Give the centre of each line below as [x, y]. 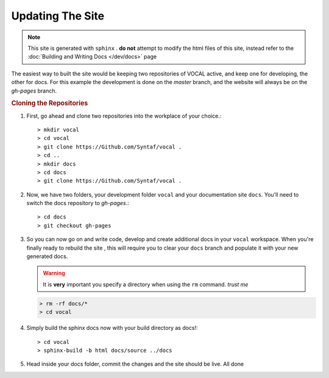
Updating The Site [58, 16]
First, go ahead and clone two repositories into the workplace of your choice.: [124, 116]
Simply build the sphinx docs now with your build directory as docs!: [112, 328]
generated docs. [47, 256]
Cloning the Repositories [50, 103]
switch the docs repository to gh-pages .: [78, 203]
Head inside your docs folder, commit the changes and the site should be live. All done [135, 364]
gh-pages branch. [34, 91]
